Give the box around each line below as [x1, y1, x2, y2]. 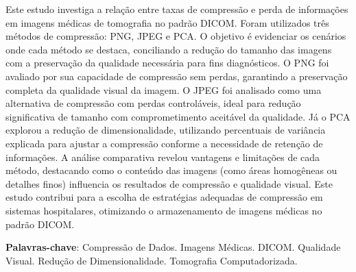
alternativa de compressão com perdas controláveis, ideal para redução [5, 96, 301, 110]
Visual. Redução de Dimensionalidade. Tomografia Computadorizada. [5, 253, 298, 267]
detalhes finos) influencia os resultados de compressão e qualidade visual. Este [5, 176, 333, 190]
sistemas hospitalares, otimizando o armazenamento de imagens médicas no [5, 203, 322, 217]
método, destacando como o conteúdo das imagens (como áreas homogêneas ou [5, 163, 337, 177]
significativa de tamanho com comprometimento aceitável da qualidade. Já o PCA [5, 109, 351, 123]
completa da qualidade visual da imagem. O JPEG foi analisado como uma [5, 82, 322, 97]
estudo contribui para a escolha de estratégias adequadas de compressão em [5, 190, 323, 204]
